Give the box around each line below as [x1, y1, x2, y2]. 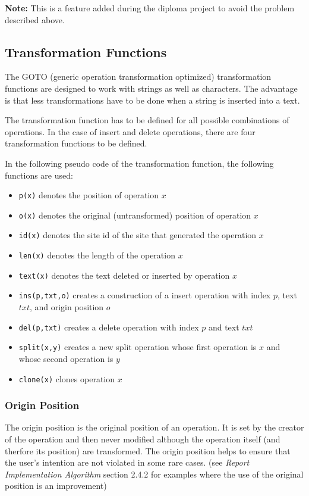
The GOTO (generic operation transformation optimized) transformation [5, 70, 272, 83]
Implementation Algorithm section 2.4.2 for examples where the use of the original [5, 467, 304, 480]
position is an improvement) [5, 479, 107, 492]
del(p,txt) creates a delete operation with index [18, 320, 199, 333]
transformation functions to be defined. [5, 137, 147, 149]
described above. [5, 13, 65, 26]
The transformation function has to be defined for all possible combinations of [5, 114, 289, 126]
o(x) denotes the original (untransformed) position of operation [18, 208, 251, 221]
